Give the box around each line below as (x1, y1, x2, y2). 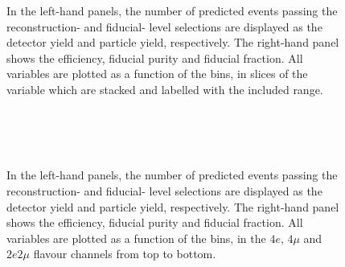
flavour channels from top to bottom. (33, 245, 216, 262)
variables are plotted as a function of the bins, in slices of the (6, 65, 308, 82)
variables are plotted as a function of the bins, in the (6, 229, 266, 246)
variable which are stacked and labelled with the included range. (6, 80, 323, 97)
